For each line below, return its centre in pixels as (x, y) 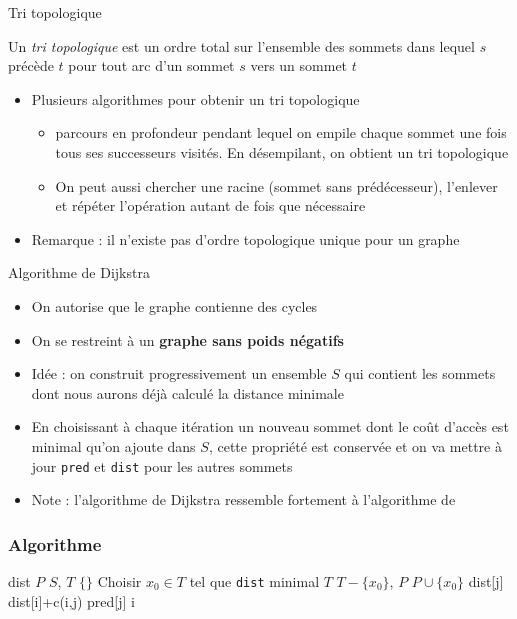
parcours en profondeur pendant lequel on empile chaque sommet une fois (281, 132)
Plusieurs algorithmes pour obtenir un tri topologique (195, 98)
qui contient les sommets (420, 373)
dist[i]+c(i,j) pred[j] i (71, 600)
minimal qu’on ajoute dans (113, 445)
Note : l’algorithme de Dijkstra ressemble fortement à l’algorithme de (243, 499)
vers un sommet (299, 65)
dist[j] (486, 580)
